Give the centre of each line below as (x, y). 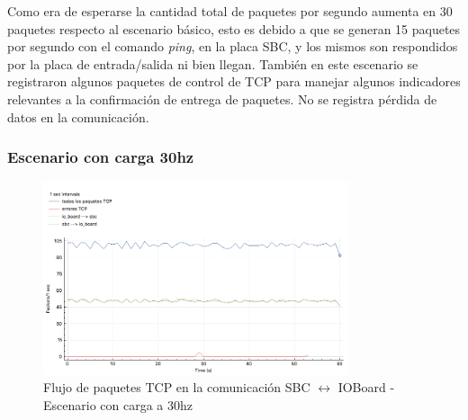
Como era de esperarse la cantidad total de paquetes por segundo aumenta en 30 (230, 11)
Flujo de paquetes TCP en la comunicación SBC (177, 387)
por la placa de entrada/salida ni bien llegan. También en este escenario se (213, 63)
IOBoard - (366, 387)
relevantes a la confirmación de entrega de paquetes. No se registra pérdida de (222, 98)
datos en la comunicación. (78, 116)
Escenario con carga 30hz (101, 157)
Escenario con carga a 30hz (118, 405)
